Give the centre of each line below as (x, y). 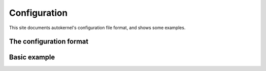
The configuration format (49, 42)
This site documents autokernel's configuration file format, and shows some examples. (97, 28)
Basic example (32, 57)
